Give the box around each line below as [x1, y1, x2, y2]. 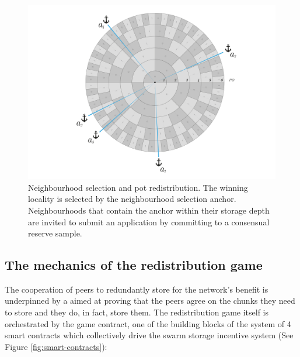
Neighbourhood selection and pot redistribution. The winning [28, 181, 248, 193]
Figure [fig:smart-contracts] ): [5, 340, 107, 352]
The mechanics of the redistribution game [5, 256, 263, 274]
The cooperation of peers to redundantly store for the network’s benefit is [5, 283, 268, 295]
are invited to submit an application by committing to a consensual [28, 215, 270, 228]
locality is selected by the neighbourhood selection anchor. [28, 193, 236, 205]
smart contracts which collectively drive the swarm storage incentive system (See [5, 329, 294, 341]
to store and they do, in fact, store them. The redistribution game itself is [5, 306, 269, 318]
